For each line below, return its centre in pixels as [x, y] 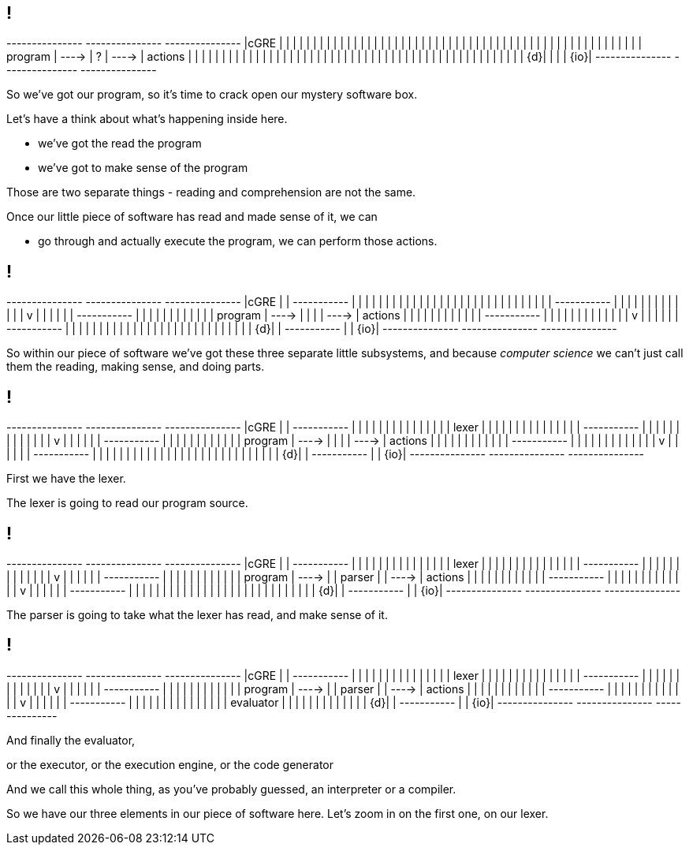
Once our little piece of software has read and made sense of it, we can [192, 217]
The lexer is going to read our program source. [127, 503]
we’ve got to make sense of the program [143, 168]
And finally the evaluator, [71, 740]
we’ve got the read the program [120, 144]
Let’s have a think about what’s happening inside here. [147, 119]
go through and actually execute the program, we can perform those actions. [238, 241]
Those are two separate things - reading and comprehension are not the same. [211, 192]
